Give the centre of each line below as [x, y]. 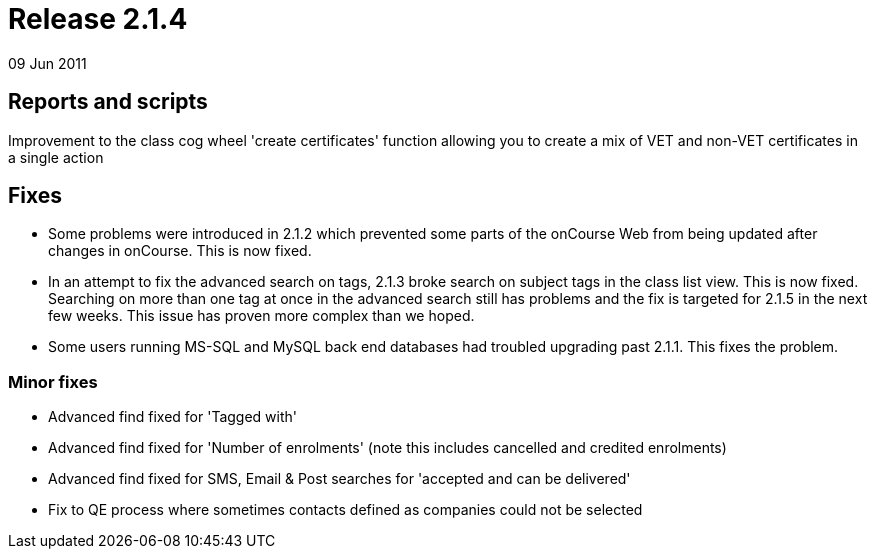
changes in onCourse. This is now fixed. [180, 251]
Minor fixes [53, 381]
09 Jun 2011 [47, 63]
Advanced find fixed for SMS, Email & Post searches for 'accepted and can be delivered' [339, 479]
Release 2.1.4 [98, 19]
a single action [56, 157]
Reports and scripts [108, 102]
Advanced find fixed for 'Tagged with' [173, 417]
